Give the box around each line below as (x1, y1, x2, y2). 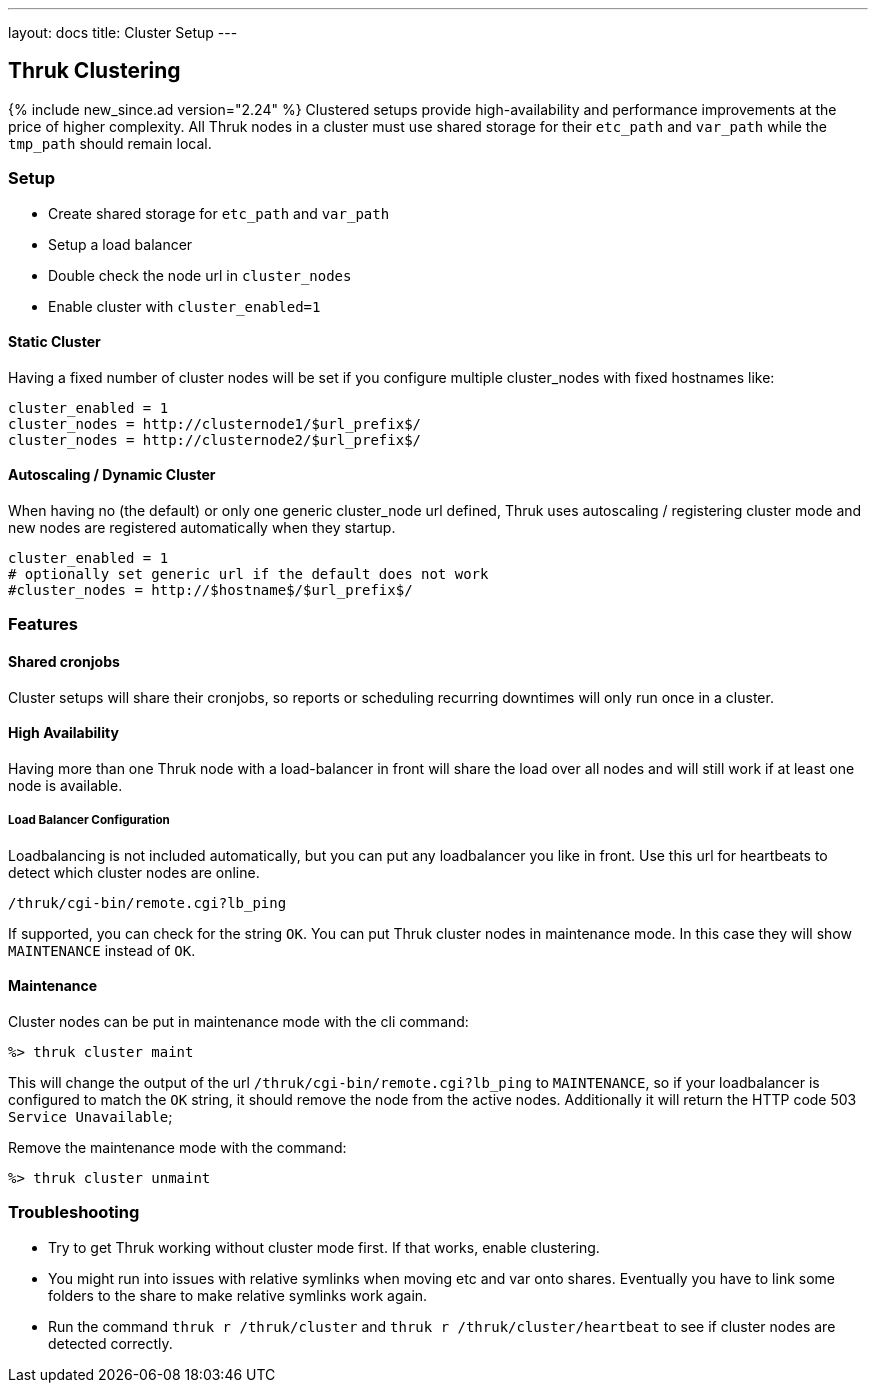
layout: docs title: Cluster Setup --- (8, 24, 238, 41)
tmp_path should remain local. (8, 134, 212, 152)
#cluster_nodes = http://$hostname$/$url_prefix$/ (8, 582, 413, 599)
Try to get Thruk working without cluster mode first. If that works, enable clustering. (48, 1238, 600, 1256)
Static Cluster (8, 333, 101, 351)
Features (8, 614, 78, 635)
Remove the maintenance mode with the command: (8, 1138, 347, 1156)
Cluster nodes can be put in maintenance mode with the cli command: (8, 1012, 469, 1030)
